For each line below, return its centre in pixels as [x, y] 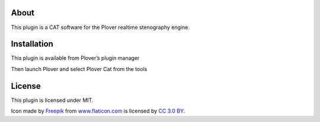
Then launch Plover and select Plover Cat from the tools [79, 69]
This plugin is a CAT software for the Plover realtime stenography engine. [100, 27]
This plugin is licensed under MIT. [52, 100]
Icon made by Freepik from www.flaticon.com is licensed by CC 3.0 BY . [98, 111]
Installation [32, 44]
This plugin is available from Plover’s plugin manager [75, 58]
